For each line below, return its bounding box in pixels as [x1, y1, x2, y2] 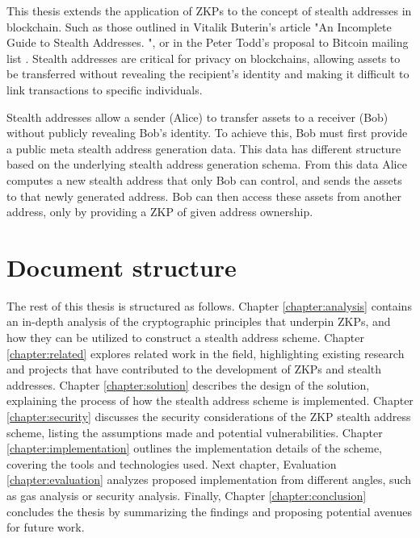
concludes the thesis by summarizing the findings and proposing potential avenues [6, 503, 412, 519]
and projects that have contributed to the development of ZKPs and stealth [6, 361, 382, 377]
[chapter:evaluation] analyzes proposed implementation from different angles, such [6, 471, 411, 488]
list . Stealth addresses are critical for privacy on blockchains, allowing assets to [6, 49, 401, 66]
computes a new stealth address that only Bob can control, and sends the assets [6, 171, 402, 188]
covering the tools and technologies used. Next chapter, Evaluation [6, 455, 337, 472]
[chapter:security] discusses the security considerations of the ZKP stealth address [6, 408, 411, 424]
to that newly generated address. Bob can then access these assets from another [6, 187, 401, 204]
